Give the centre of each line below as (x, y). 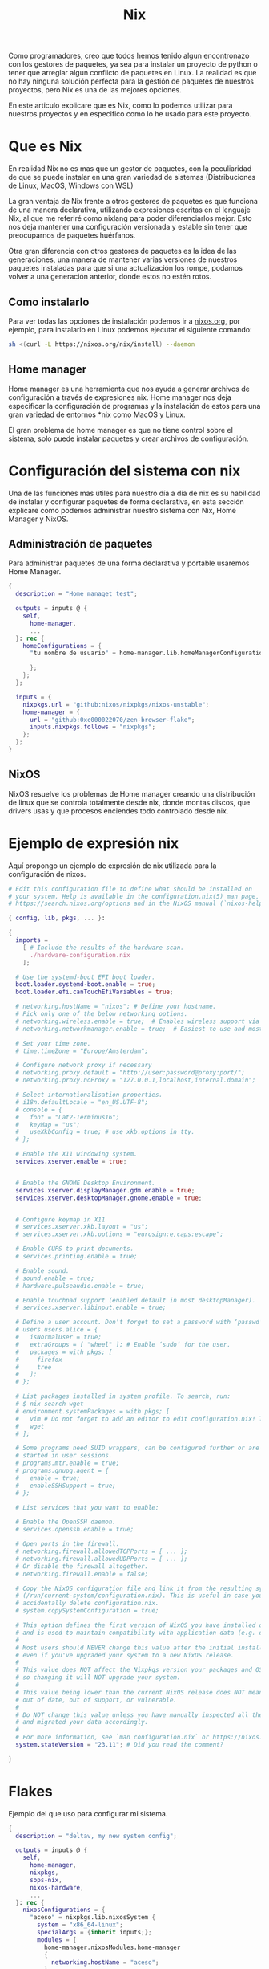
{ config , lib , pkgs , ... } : (57, 918)
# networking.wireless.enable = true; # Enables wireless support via (138, 1021)
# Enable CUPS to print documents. (75, 1249)
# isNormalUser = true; (59, 1337)
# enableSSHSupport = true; (66, 1486)
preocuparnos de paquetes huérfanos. (72, 235)
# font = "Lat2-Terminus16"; (68, 1117)
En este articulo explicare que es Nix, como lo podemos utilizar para (120, 105)
